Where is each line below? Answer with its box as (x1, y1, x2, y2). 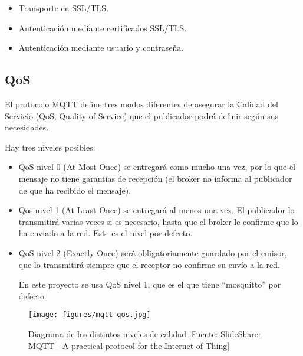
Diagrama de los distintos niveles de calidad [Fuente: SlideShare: (28, 327, 261, 339)
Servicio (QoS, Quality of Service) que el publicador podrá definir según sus (5, 109, 279, 122)
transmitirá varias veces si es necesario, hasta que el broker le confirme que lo (18, 215, 298, 227)
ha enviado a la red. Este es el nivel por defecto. (18, 227, 193, 239)
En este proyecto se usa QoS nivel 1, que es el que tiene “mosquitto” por (18, 278, 281, 290)
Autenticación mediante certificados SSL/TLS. (18, 21, 187, 34)
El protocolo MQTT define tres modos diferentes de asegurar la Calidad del (5, 97, 278, 110)
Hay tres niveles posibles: (5, 141, 95, 153)
